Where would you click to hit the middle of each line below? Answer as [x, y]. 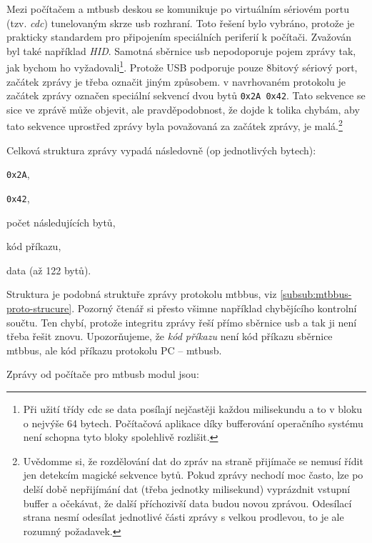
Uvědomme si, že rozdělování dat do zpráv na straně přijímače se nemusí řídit [193, 460]
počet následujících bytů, [61, 222]
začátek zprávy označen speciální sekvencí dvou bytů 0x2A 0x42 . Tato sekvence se [186, 95]
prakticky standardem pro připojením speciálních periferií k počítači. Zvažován [179, 37]
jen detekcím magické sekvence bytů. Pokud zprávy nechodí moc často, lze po [193, 475]
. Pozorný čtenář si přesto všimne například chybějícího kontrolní [214, 308]
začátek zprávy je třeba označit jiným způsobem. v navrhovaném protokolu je [176, 81]
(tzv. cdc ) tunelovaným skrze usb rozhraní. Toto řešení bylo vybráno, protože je [181, 23]
